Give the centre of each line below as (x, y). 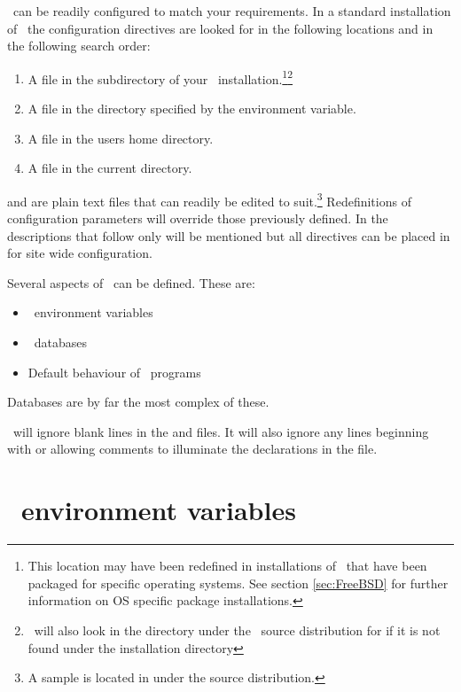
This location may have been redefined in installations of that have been (227, 566)
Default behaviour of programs (114, 372)
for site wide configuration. (80, 253)
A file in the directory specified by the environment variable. (192, 109)
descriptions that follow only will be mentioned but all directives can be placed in (229, 235)
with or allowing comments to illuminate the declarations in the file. (192, 449)
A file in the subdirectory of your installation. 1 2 (160, 77)
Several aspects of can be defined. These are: (131, 282)
